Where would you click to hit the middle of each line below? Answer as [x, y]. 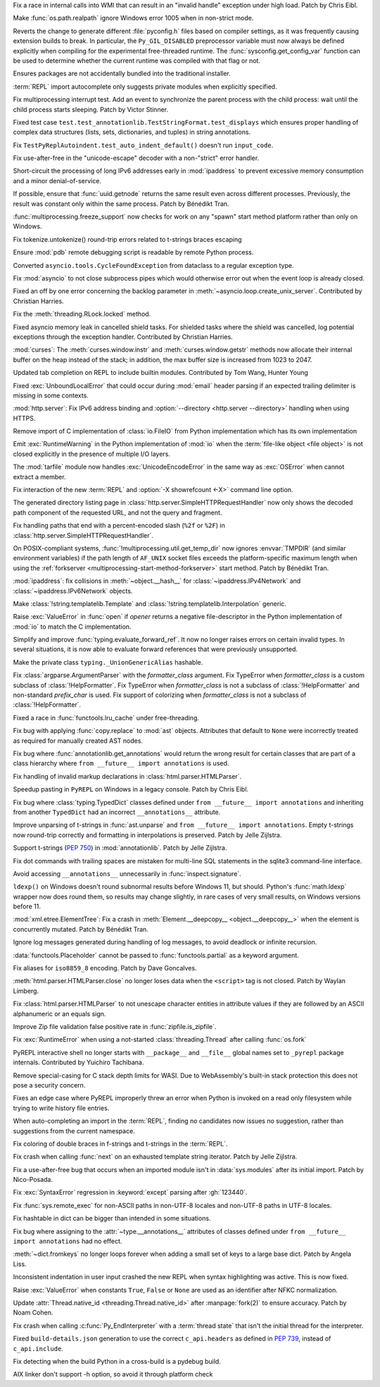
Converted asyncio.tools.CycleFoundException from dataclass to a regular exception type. [153, 265]
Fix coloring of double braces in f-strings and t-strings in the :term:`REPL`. [120, 1143]
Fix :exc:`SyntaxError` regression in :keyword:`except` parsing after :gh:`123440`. [130, 1192]
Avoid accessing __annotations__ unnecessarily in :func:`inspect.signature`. [127, 873]
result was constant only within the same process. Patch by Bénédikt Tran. [121, 204]
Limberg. [26, 991]
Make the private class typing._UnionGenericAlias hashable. [108, 662]
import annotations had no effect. [68, 1241]
